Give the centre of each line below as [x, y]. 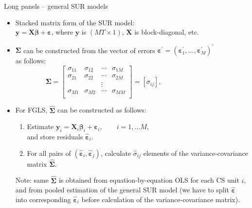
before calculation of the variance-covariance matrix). [161, 199]
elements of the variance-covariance [196, 153]
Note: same [32, 180]
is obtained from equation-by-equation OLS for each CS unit [149, 180]
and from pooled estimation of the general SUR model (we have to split [122, 190]
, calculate [116, 153]
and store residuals [55, 137]
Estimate [40, 126]
